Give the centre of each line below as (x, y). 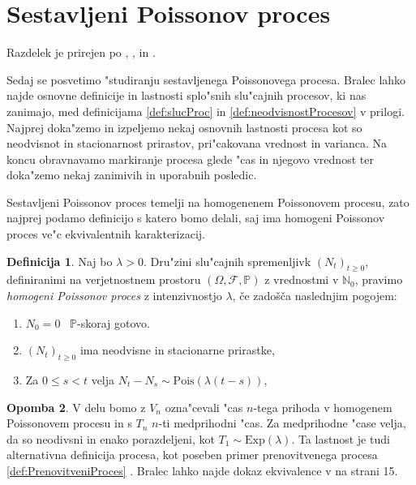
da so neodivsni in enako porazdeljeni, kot (111, 438)
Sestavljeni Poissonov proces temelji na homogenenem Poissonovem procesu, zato (208, 202)
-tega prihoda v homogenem (323, 407)
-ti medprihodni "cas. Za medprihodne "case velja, (282, 423)
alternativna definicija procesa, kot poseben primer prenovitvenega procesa (192, 455)
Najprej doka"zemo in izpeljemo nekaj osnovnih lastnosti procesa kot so (184, 127)
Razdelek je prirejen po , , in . (81, 52)
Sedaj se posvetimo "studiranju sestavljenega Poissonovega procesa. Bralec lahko (206, 79)
